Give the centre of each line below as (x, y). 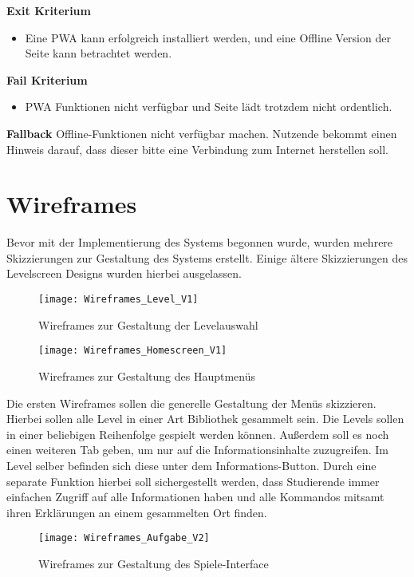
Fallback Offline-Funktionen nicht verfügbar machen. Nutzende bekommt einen (202, 133)
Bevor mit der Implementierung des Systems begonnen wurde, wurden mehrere (200, 242)
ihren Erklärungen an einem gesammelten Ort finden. (137, 512)
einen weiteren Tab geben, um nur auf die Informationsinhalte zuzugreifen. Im (197, 450)
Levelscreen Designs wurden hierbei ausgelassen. (124, 273)
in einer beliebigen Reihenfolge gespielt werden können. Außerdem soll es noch (198, 434)
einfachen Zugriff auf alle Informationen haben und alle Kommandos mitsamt (195, 497)
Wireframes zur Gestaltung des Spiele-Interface (154, 563)
